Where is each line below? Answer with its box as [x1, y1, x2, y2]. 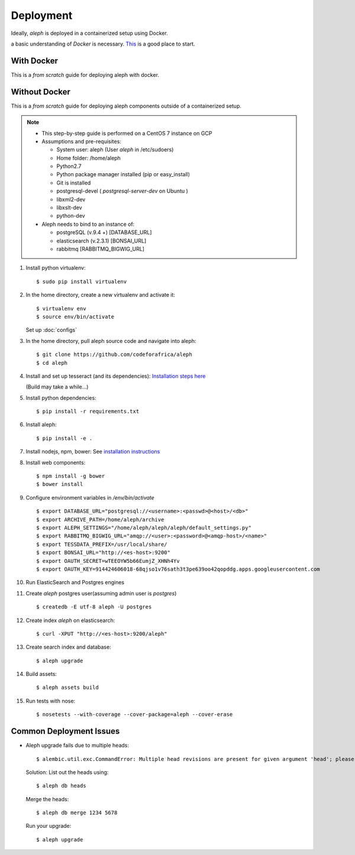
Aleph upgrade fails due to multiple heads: [25, 742, 130, 749]
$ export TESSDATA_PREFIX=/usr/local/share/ [36, 541, 168, 548]
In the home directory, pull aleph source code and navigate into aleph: [25, 337, 196, 344]
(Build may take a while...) [25, 383, 89, 390]
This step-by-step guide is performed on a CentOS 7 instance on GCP [41, 129, 212, 137]
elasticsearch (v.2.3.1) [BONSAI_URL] [56, 237, 147, 244]
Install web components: [25, 459, 86, 466]
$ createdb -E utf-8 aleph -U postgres [36, 604, 152, 610]
